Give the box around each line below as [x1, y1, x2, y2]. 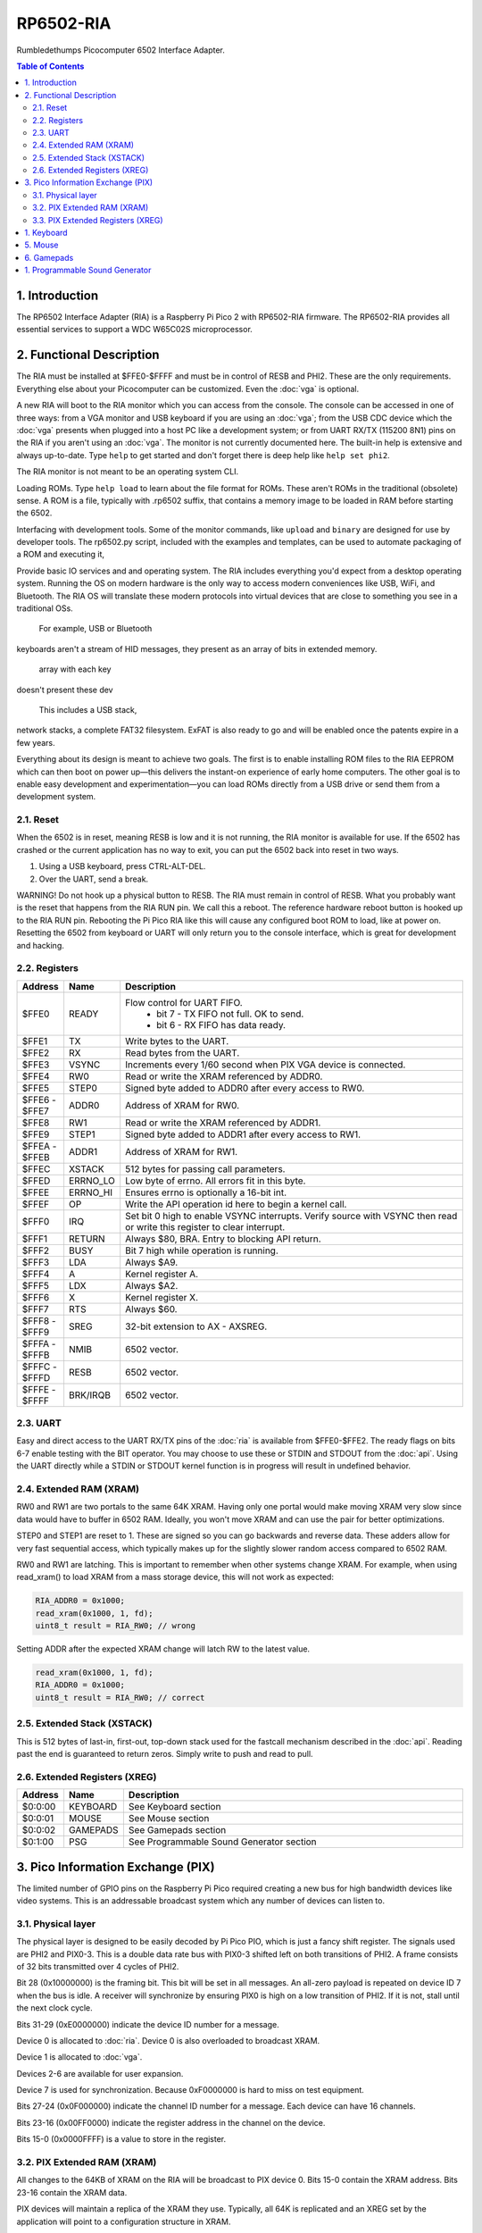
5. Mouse [24, 239, 59, 250]
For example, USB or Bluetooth [38, 623, 153, 634]
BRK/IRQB [68, 1389, 112, 1401]
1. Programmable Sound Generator [24, 264, 152, 276]
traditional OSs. [16, 603, 73, 614]
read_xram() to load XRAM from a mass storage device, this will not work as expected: [16, 1572, 335, 1583]
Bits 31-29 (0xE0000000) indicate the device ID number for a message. [16, 2019, 280, 2029]
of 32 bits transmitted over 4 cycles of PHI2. [16, 1961, 179, 1971]
